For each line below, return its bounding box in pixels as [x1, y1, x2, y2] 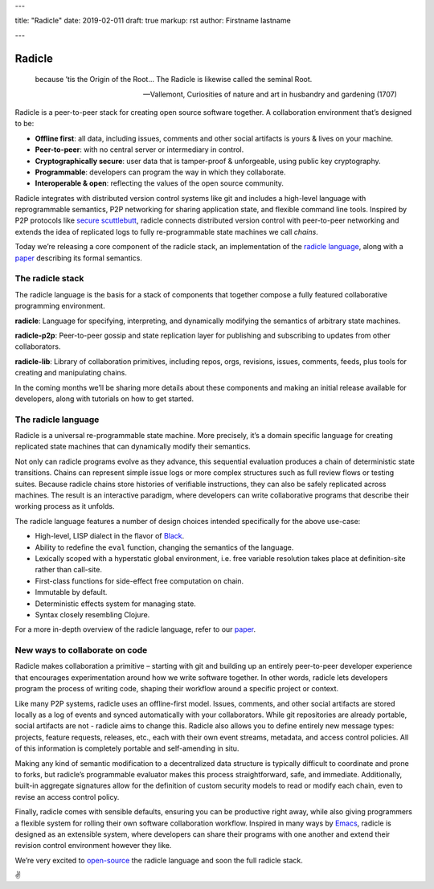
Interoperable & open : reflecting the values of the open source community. [35, 178, 285, 188]
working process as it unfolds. [14, 502, 116, 511]
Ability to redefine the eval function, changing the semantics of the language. [35, 543, 294, 552]
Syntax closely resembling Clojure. [35, 609, 150, 619]
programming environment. [14, 301, 105, 311]
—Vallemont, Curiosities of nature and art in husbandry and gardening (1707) [143, 89, 397, 99]
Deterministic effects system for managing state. [35, 599, 196, 608]
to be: [14, 119, 35, 129]
